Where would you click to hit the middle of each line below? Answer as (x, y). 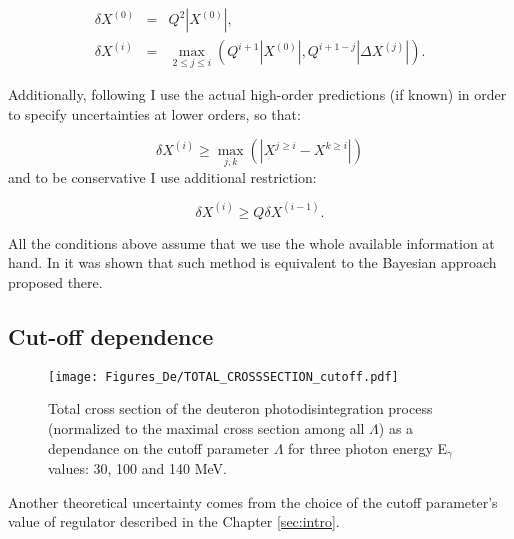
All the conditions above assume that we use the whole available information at (251, 242)
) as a (396, 427)
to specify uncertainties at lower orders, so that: (154, 113)
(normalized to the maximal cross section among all (206, 427)
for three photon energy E (368, 447)
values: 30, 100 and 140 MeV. (137, 468)
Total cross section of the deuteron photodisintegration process (240, 408)
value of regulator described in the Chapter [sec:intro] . (174, 521)
